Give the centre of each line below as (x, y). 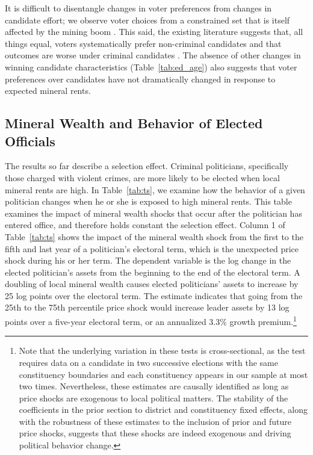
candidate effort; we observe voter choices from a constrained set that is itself (147, 20)
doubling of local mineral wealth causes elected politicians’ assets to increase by (152, 284)
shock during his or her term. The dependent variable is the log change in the (148, 260)
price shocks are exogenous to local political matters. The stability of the (153, 398)
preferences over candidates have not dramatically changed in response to (140, 79)
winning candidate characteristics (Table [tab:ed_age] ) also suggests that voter (151, 67)
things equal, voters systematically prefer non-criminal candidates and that (143, 43)
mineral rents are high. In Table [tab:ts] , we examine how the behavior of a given (155, 189)
